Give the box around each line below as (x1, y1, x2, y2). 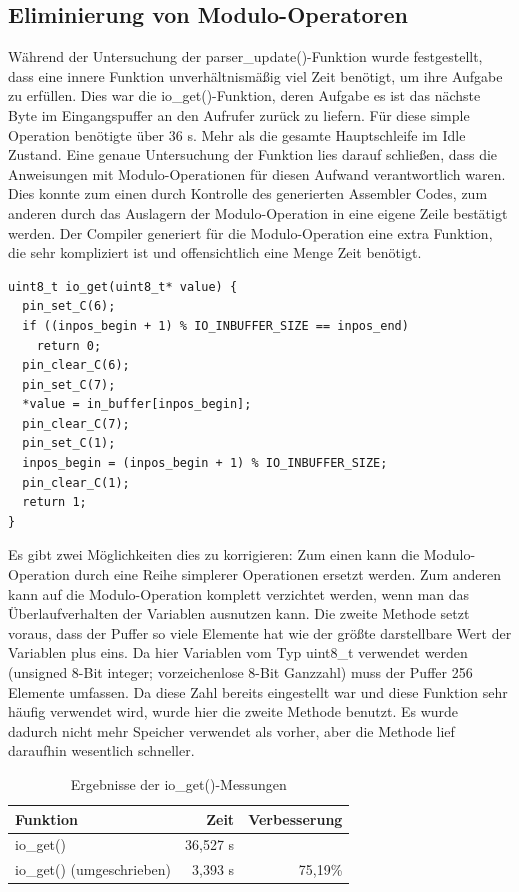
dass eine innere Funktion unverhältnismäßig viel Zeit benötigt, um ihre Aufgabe (8, 65, 503, 86)
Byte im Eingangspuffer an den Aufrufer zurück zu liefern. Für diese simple (8, 104, 470, 125)
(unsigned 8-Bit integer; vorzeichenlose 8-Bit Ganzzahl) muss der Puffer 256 (8, 662, 473, 683)
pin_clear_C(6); (22, 358, 130, 373)
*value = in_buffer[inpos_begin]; (22, 397, 252, 412)
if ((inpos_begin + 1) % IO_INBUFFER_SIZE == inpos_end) (22, 318, 409, 333)
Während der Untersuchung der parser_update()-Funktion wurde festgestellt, (8, 46, 483, 67)
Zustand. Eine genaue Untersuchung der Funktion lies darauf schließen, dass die (8, 144, 498, 165)
